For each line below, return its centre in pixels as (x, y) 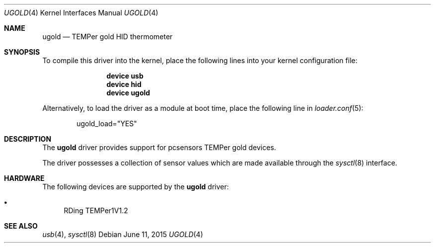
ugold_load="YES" (107, 123)
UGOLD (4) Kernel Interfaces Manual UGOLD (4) (81, 13)
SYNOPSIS (22, 52)
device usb (125, 76)
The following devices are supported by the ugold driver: (136, 187)
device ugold (128, 93)
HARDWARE (24, 178)
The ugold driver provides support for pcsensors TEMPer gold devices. (159, 147)
